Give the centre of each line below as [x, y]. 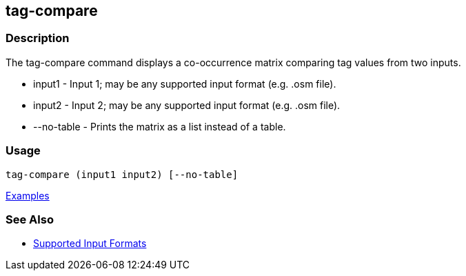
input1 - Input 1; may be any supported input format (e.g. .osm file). [185, 83]
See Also [30, 219]
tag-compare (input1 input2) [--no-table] [122, 174]
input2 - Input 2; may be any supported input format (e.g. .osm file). [187, 105]
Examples [28, 195]
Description [38, 38]
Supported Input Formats [90, 244]
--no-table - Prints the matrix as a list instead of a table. [160, 126]
